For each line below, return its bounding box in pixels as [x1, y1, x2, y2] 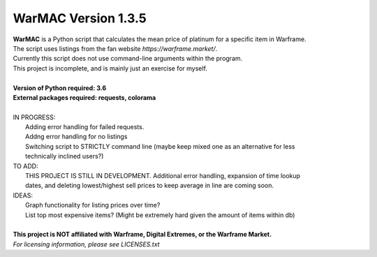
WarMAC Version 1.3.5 [13, 10, 147, 26]
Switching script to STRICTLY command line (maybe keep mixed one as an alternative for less [25, 142, 295, 150]
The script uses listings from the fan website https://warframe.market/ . [13, 44, 218, 52]
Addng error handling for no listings [25, 133, 128, 141]
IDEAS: [13, 191, 33, 199]
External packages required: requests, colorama [13, 93, 156, 101]
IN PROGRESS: [13, 112, 56, 122]
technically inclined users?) [25, 152, 104, 161]
